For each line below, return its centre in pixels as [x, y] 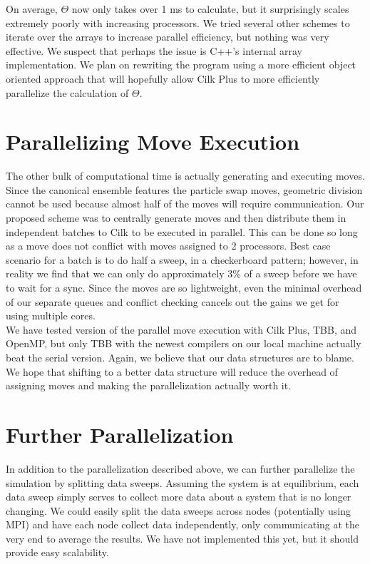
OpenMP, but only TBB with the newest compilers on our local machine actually [184, 343]
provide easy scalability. [57, 552]
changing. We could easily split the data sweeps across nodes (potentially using [179, 510]
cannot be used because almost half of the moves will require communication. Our [185, 204]
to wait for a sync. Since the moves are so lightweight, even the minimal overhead [184, 288]
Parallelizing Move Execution [153, 142]
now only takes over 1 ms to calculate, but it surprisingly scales [210, 9]
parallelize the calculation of [67, 92]
